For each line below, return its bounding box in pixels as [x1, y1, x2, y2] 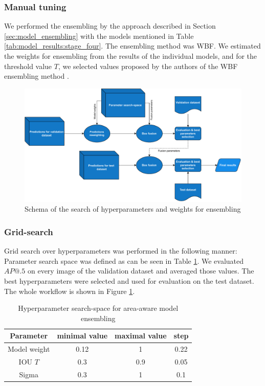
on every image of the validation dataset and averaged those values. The [27, 265, 254, 276]
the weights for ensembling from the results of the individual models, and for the [4, 51, 257, 61]
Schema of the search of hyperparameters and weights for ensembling [25, 203, 241, 214]
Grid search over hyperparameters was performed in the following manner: [4, 245, 237, 256]
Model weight [8, 344, 50, 354]
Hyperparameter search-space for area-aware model [18, 303, 179, 313]
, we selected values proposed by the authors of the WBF [58, 60, 238, 71]
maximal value [115, 330, 167, 341]
